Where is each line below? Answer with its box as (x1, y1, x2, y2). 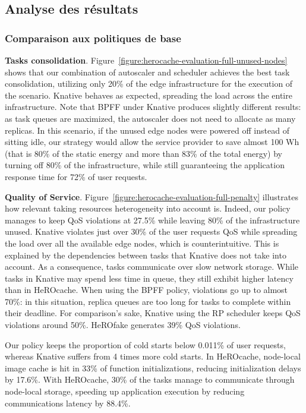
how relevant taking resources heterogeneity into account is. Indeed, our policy (5, 202, 291, 215)
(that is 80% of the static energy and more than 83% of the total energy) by (5, 147, 282, 159)
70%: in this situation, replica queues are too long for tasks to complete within (5, 295, 291, 307)
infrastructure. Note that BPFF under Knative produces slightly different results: (5, 100, 301, 113)
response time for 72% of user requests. (5, 170, 147, 182)
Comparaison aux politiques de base (5, 30, 181, 45)
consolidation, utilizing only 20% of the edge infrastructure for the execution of (5, 77, 293, 90)
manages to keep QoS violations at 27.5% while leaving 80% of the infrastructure (5, 213, 300, 226)
